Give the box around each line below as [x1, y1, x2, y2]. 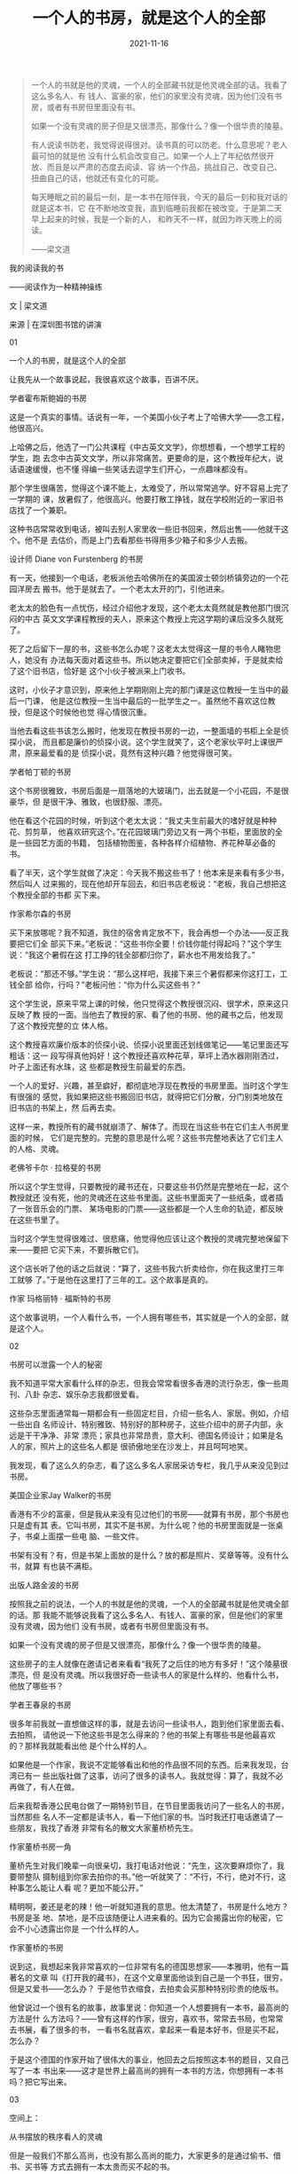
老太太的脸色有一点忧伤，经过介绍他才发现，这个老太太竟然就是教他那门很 [9, 602, 281, 613]
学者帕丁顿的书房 [9, 766, 72, 777]
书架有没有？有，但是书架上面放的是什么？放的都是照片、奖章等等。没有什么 [9, 1550, 289, 1560]
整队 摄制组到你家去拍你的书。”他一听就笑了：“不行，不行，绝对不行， [24, 1871, 279, 1881]
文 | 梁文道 [9, 300, 48, 310]
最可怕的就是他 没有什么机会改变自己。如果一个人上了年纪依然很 [30, 150, 267, 161]
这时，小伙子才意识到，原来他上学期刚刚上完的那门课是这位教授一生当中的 [9, 684, 281, 695]
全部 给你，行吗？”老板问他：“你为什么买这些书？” [16, 979, 201, 990]
